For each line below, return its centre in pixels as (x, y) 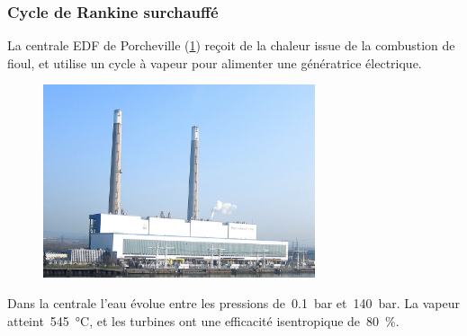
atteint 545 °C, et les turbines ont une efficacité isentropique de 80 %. (203, 320)
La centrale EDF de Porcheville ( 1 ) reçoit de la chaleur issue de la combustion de (231, 45)
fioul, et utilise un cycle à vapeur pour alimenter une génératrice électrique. (215, 62)
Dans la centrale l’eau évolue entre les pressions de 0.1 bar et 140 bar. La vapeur (234, 302)
